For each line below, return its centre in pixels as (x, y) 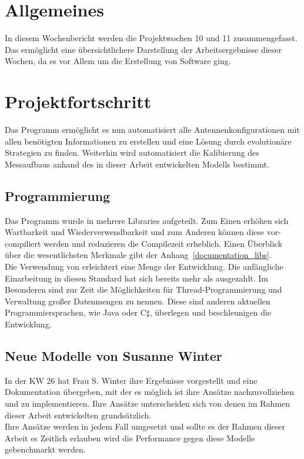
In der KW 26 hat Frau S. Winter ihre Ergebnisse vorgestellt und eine (131, 380)
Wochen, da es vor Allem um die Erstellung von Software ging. (118, 61)
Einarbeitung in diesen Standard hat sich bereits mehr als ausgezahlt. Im (136, 278)
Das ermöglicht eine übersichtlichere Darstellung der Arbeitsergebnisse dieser (143, 49)
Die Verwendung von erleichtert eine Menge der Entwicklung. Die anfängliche (144, 266)
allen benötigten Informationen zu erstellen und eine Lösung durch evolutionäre (148, 141)
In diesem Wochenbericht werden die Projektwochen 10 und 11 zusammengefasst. (151, 38)
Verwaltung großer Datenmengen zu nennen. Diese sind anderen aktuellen (138, 301)
